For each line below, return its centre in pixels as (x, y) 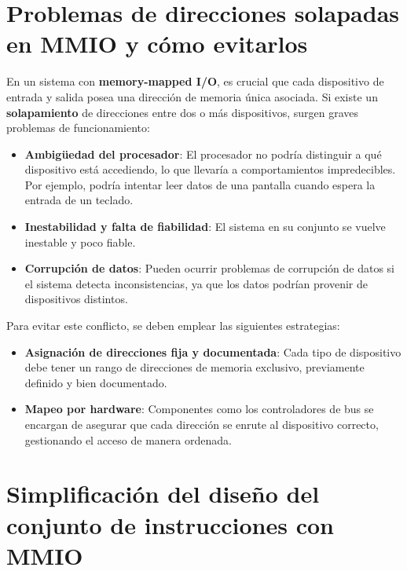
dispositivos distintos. (76, 299)
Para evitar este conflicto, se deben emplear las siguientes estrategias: (173, 326)
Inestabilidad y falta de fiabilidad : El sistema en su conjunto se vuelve (205, 227)
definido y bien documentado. (96, 382)
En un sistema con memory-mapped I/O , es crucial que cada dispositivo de (195, 81)
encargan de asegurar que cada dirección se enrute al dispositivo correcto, (202, 424)
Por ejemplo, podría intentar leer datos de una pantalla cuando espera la (200, 184)
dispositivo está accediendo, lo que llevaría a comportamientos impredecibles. (210, 169)
